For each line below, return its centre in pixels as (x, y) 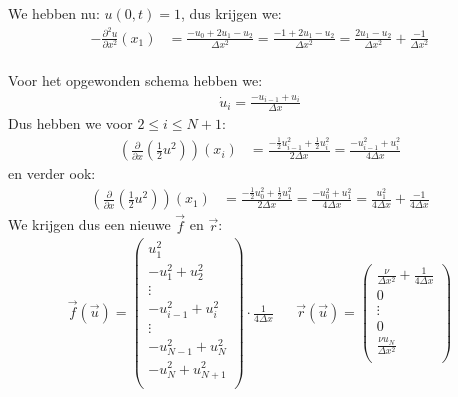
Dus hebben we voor (70, 123)
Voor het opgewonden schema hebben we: (135, 80)
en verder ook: (52, 173)
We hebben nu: (54, 13)
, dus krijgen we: (231, 13)
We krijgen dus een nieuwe (89, 224)
